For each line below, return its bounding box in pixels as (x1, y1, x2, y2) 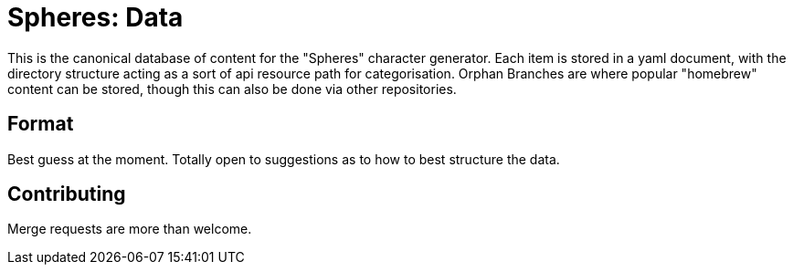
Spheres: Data (7, 2, 184, 33)
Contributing (7, 183, 126, 206)
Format (7, 112, 74, 136)
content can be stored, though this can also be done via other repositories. (7, 80, 457, 97)
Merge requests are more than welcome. (7, 221, 252, 237)
